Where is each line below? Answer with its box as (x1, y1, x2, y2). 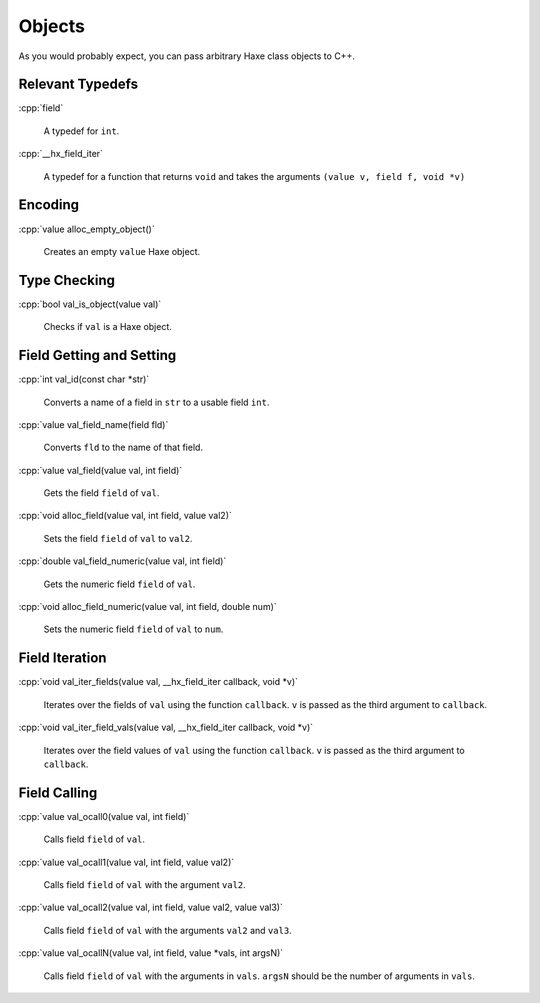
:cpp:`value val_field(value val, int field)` (18, 464, 183, 476)
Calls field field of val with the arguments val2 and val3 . (43, 924, 292, 936)
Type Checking (18, 271, 115, 289)
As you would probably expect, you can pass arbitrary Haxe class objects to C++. (18, 50, 355, 62)
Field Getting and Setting (18, 347, 177, 364)
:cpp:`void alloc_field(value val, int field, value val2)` (18, 510, 232, 522)
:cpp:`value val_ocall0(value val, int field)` (18, 810, 190, 822)
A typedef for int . (43, 125, 120, 137)
